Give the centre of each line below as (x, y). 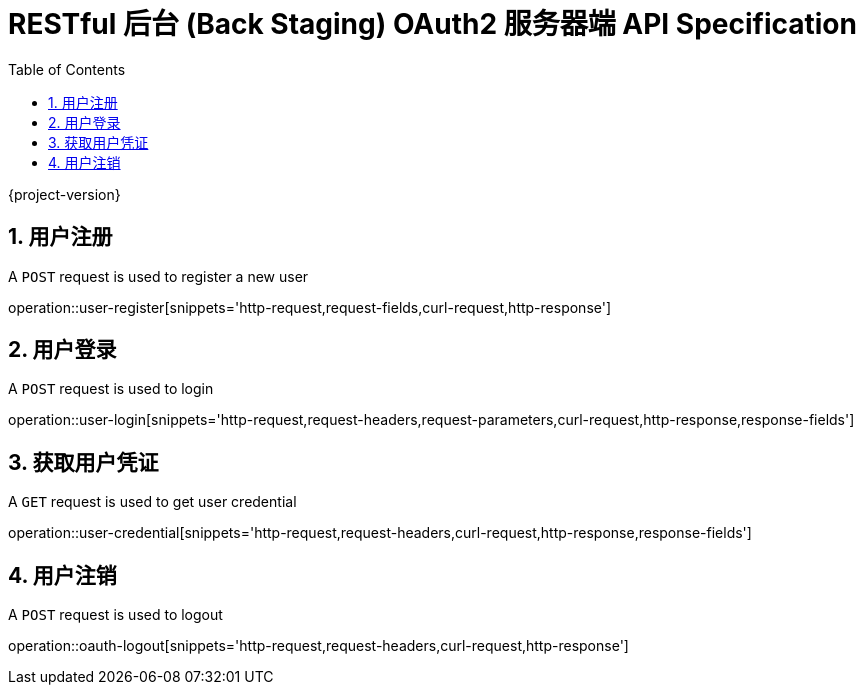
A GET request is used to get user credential (152, 502)
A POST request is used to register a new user (158, 276)
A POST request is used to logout (115, 615)
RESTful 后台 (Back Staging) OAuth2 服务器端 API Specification (432, 24)
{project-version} (64, 194)
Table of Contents (67, 69)
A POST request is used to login (111, 389)
